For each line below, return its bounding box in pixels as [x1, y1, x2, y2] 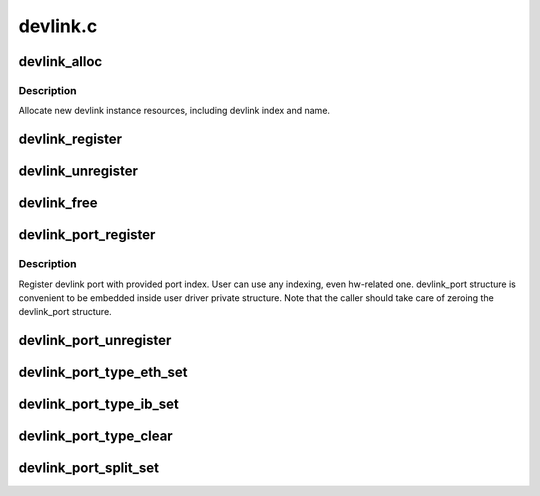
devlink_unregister [18, 163, 139, 180]
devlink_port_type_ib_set [18, 396, 179, 413]
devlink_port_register [18, 226, 156, 244]
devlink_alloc [18, 53, 103, 70]
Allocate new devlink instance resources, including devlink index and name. [18, 105, 330, 117]
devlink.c [18, 15, 98, 37]
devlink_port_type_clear [18, 428, 174, 445]
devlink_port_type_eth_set [18, 364, 188, 381]
